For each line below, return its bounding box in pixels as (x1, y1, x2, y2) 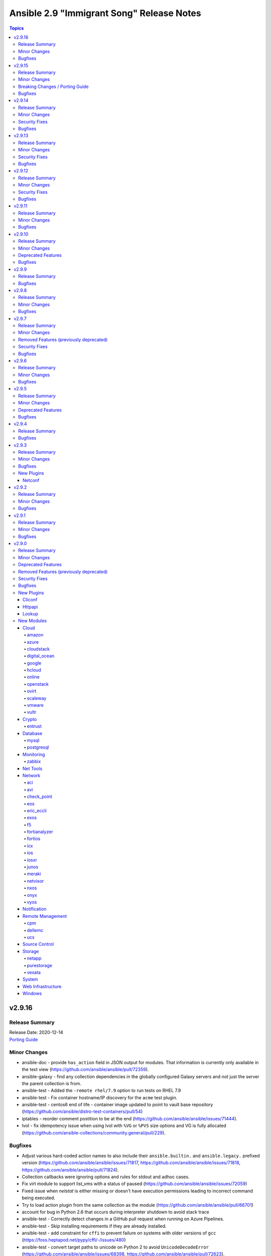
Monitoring (23, 751, 45, 757)
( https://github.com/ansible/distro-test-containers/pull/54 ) (22, 1108, 143, 1115)
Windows (23, 990, 42, 997)
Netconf (23, 477, 40, 483)
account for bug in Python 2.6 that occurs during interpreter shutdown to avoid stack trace (22, 1209, 209, 1215)
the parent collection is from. (22, 1080, 82, 1086)
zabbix (27, 759, 41, 765)
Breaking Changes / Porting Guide (18, 83, 89, 89)
